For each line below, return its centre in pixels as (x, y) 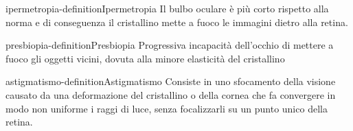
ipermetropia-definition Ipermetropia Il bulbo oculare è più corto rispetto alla (167, 8)
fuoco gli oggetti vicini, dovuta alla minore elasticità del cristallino (145, 58)
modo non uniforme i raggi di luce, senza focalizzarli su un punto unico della (167, 108)
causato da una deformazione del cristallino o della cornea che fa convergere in (171, 94)
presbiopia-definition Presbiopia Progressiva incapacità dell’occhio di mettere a (170, 45)
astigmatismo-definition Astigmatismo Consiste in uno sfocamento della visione (171, 81)
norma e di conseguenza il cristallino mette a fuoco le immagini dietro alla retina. (177, 22)
